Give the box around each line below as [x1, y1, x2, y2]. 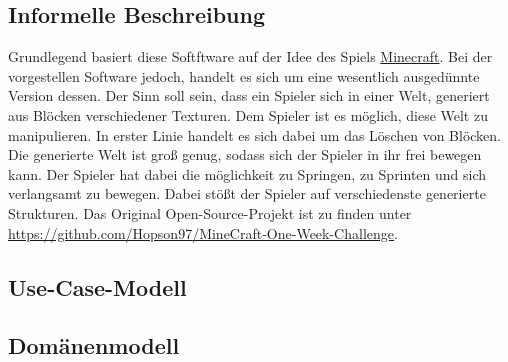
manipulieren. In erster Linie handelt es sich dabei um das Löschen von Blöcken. [8, 124, 502, 145]
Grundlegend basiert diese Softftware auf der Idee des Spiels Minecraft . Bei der [8, 46, 493, 67]
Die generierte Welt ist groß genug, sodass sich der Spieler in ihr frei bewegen [8, 144, 482, 165]
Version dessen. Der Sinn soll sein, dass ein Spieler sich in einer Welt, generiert [8, 85, 490, 106]
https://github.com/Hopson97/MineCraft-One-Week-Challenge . [8, 222, 398, 243]
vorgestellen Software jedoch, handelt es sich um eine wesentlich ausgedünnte [8, 65, 480, 86]
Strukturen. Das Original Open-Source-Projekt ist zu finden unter [8, 202, 412, 223]
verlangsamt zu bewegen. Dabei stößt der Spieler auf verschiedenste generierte [8, 183, 486, 204]
